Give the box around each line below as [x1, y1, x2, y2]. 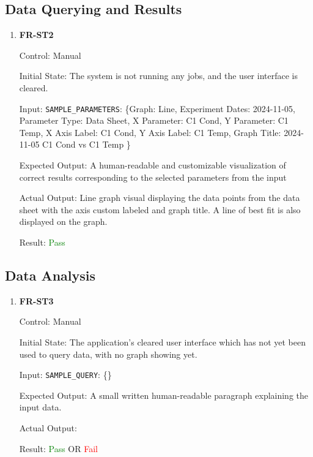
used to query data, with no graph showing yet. [19, 347, 197, 360]
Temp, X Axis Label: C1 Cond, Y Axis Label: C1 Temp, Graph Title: [19, 126, 281, 138]
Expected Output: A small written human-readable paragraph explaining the [19, 388, 309, 401]
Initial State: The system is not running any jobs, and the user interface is [19, 69, 298, 82]
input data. [19, 401, 62, 414]
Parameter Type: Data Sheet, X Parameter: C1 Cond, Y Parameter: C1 [19, 114, 289, 127]
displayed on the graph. [19, 215, 108, 228]
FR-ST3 [19, 294, 54, 307]
